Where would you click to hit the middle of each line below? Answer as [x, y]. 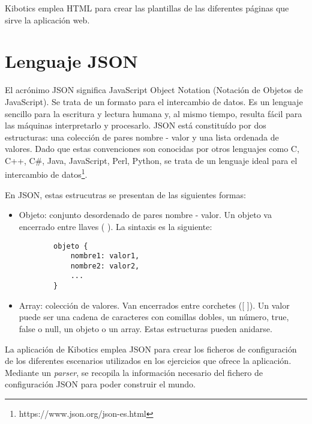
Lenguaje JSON [71, 61]
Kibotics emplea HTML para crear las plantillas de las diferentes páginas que [147, 8]
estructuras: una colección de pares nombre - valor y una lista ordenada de [142, 137]
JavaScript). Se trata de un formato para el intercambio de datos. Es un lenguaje [154, 101]
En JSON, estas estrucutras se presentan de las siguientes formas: [125, 194]
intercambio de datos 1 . [46, 174]
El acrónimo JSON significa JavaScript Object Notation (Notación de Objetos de [154, 90]
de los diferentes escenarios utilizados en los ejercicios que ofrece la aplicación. [148, 361]
